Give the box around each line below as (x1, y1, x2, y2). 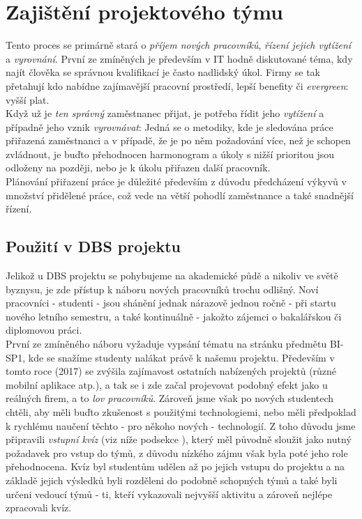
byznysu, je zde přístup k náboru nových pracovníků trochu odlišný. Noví (6, 281, 319, 296)
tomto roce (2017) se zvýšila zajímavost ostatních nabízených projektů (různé (6, 364, 337, 378)
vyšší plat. (6, 92, 50, 107)
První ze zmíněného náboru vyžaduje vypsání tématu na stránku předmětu (6, 336, 327, 351)
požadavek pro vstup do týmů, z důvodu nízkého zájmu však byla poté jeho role (6, 445, 348, 460)
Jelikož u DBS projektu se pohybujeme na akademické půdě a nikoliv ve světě (6, 268, 338, 283)
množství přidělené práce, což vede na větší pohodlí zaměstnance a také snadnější (6, 187, 354, 202)
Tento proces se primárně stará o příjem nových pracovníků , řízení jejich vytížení (6, 38, 352, 52)
